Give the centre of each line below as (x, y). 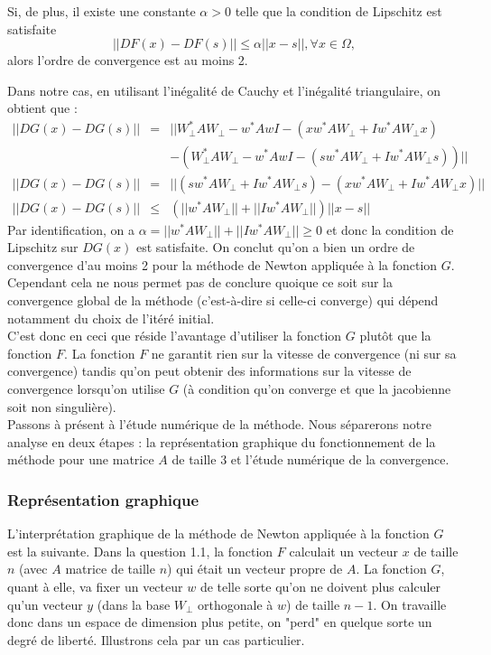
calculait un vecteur (344, 551)
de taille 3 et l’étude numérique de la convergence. (310, 459)
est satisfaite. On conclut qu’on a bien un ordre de (275, 247)
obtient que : (42, 108)
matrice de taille (110, 569)
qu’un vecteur (45, 604)
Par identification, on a (71, 229)
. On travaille (410, 604)
